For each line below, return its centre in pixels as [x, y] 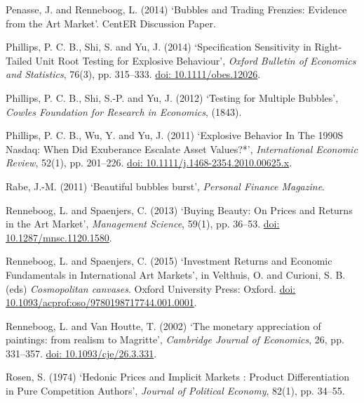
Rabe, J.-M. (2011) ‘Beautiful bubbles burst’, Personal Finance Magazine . [165, 186]
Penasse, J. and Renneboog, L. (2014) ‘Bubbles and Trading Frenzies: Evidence [176, 9]
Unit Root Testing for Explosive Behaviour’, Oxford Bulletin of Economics [196, 60]
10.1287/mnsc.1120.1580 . [59, 237]
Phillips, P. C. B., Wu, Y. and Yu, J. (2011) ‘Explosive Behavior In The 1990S [175, 135]
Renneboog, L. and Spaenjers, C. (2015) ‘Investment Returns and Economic [169, 261]
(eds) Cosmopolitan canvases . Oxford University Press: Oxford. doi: [151, 288]
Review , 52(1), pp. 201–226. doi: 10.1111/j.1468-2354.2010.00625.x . [149, 163]
